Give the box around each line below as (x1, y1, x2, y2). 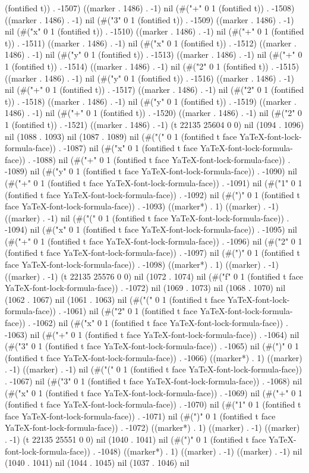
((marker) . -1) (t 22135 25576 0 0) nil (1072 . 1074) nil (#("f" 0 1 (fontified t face (5, 270, 304, 282)
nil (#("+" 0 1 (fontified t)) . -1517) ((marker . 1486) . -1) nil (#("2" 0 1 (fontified (5, 83, 304, 96)
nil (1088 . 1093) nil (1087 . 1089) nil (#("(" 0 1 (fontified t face (5, 130, 237, 142)
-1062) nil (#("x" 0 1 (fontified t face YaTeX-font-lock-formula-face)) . (33, 317, 288, 329)
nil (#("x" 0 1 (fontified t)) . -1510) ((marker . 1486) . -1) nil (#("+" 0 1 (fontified (5, 25, 304, 37)
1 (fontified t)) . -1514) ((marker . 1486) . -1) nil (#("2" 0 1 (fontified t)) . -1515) (5, 59, 299, 72)
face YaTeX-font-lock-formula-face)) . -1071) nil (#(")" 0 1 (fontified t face (5, 409, 276, 422)
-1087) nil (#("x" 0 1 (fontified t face (64, 142, 198, 154)
